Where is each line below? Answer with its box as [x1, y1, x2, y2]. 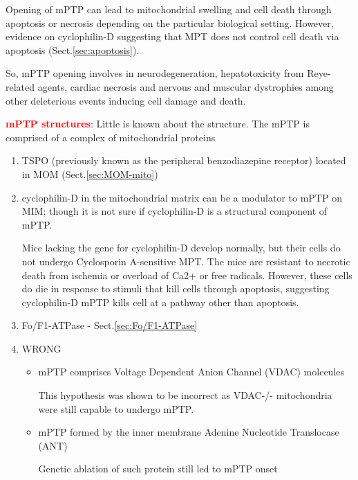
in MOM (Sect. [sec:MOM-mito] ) [21, 166, 158, 181]
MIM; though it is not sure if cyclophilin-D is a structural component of [21, 204, 328, 218]
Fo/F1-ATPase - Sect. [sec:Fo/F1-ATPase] [21, 318, 198, 332]
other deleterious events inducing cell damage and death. [6, 93, 246, 107]
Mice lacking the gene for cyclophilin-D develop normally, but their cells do [21, 240, 341, 255]
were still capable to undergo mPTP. [38, 401, 194, 416]
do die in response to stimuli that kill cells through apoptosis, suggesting [21, 281, 330, 296]
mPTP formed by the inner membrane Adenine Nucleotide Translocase [38, 425, 339, 439]
